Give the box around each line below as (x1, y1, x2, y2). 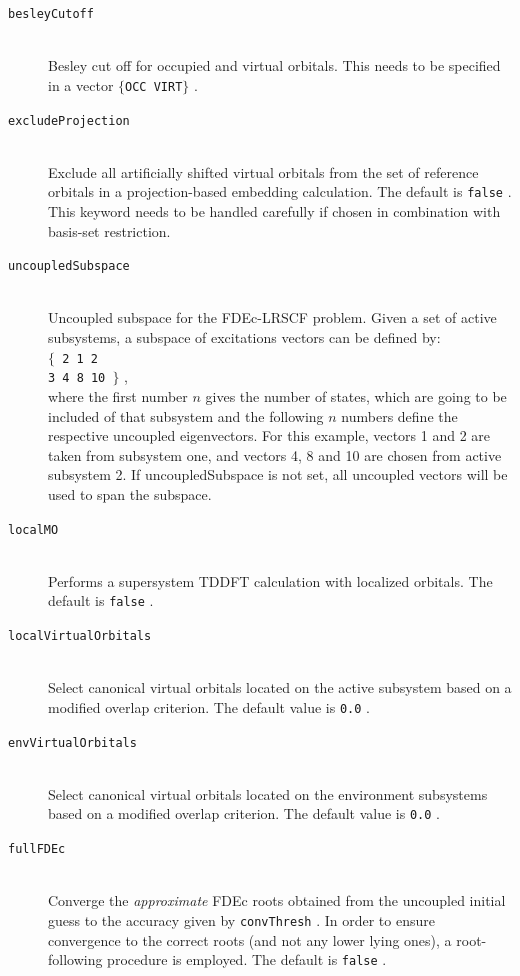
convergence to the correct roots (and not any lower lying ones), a (48, 929, 452, 950)
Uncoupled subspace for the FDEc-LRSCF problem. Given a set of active (48, 307, 497, 328)
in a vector (48, 74, 114, 95)
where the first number (48, 385, 188, 406)
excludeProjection (8, 113, 130, 128)
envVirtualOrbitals (8, 735, 137, 750)
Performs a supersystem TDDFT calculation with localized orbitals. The (48, 570, 493, 591)
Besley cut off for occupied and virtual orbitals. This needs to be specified (48, 55, 501, 76)
